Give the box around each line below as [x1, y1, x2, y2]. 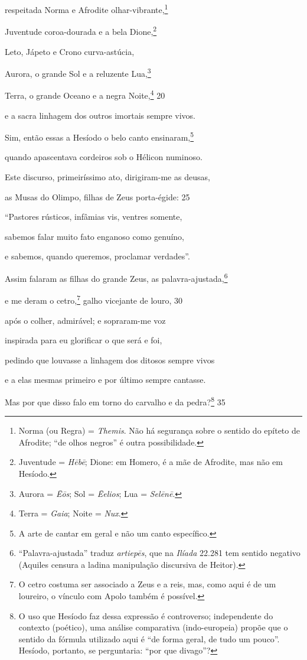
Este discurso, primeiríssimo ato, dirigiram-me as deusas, [5, 171, 210, 183]
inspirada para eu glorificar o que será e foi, [5, 334, 162, 346]
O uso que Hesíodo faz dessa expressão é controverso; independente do [18, 609, 273, 622]
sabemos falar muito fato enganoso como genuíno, [5, 230, 184, 242]
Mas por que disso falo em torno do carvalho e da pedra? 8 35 [5, 394, 226, 408]
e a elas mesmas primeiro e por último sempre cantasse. [5, 373, 206, 386]
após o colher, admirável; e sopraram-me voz [5, 314, 166, 326]
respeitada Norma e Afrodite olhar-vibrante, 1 [5, 2, 168, 15]
